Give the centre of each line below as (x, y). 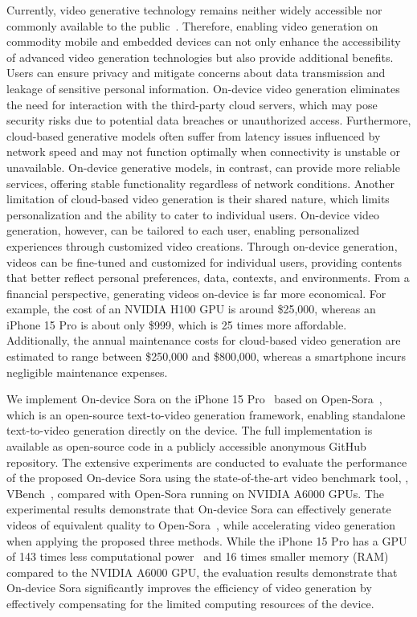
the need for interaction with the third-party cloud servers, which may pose (192, 104)
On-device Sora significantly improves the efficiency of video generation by (189, 588)
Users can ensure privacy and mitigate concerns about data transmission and (196, 73)
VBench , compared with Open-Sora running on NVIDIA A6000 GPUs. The (195, 493)
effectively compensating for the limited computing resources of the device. (190, 603)
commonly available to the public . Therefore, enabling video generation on (192, 25)
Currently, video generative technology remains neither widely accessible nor (194, 10)
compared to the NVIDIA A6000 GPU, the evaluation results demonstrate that (202, 572)
